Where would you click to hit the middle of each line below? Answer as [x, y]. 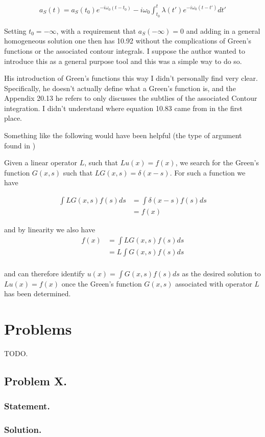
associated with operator [214, 283]
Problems [38, 329]
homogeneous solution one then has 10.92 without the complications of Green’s [128, 41]
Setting [15, 30]
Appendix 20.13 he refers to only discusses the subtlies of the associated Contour [131, 98]
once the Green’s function [102, 283]
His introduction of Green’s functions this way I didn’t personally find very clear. [131, 78]
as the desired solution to [221, 273]
